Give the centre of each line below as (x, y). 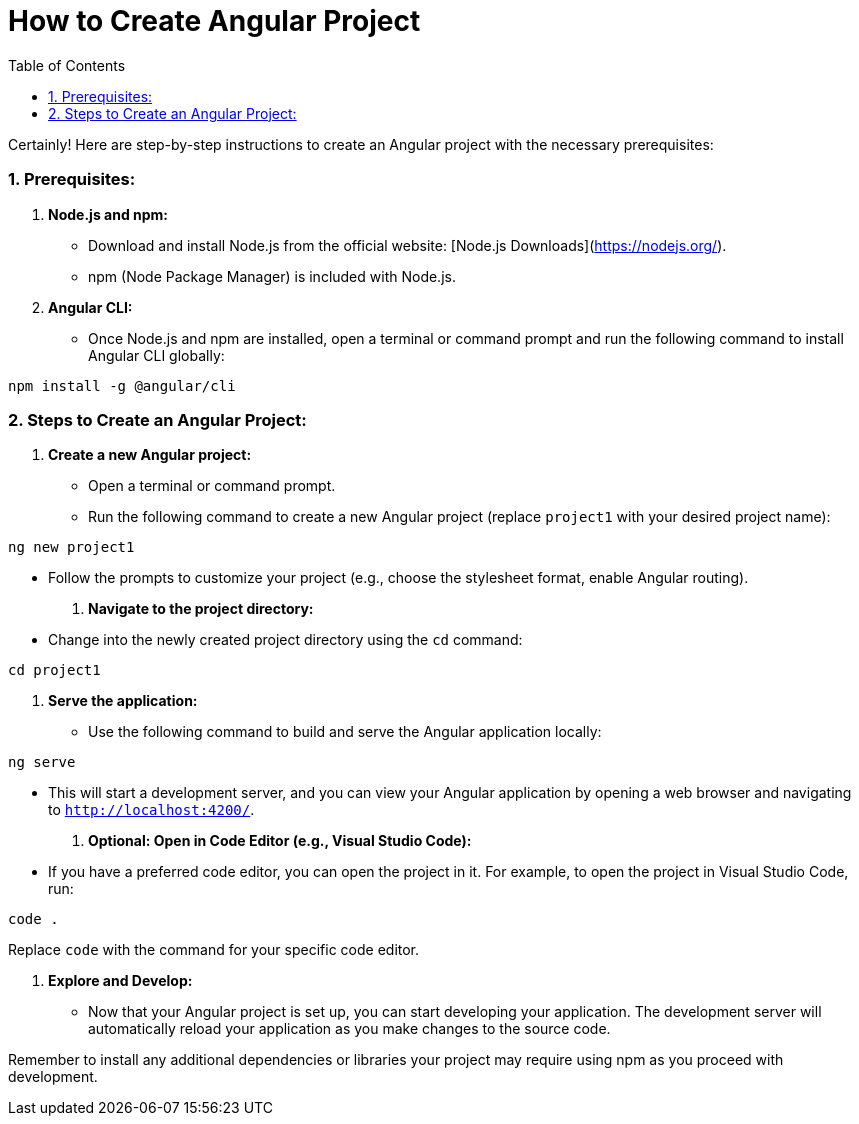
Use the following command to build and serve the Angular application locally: (345, 732)
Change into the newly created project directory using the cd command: (285, 640)
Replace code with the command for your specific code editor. (214, 950)
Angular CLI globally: (156, 355)
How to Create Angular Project (214, 21)
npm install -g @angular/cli (122, 385)
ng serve (42, 762)
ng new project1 (71, 547)
